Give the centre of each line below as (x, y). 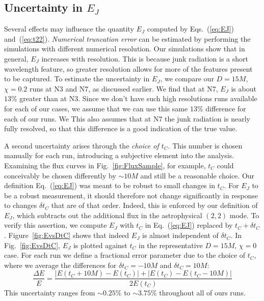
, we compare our (187, 79)
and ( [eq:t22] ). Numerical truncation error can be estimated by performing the (127, 38)
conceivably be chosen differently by (60, 175)
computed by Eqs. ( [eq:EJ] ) (190, 29)
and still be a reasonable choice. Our (197, 175)
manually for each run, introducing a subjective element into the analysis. (119, 155)
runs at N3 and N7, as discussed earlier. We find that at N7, (124, 88)
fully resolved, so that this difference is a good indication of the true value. (121, 128)
